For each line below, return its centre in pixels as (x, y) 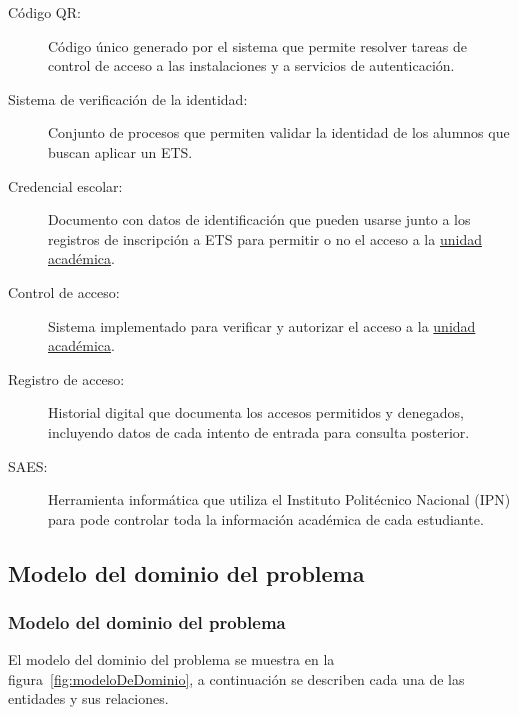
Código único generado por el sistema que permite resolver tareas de (257, 45)
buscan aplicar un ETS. (120, 151)
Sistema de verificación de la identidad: (128, 98)
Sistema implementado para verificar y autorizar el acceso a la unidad (262, 325)
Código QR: (44, 12)
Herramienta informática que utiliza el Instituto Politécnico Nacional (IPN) (279, 499)
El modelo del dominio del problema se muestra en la (171, 659)
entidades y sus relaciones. (88, 698)
